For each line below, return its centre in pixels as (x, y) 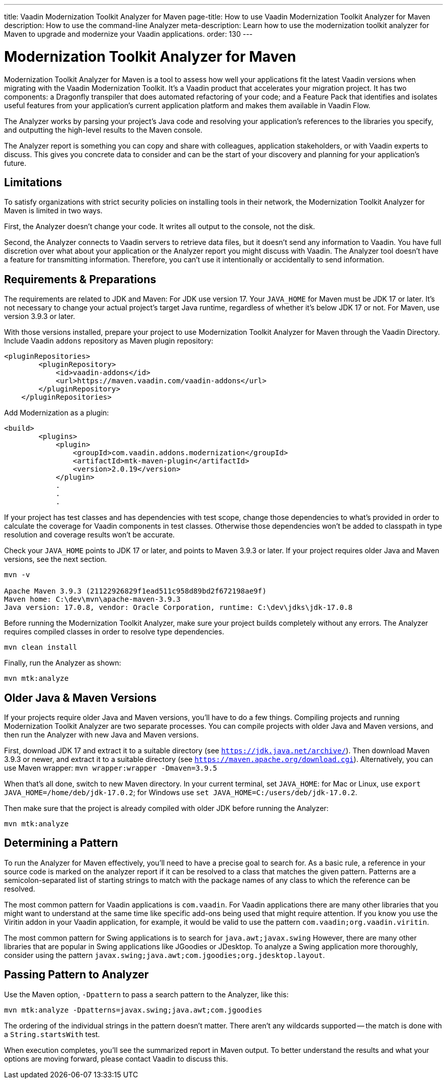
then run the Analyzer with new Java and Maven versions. (102, 735)
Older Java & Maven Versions (80, 698)
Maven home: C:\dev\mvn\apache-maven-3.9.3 (92, 599)
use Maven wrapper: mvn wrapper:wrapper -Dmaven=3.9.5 (111, 768)
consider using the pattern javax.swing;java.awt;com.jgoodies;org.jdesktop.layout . (165, 955)
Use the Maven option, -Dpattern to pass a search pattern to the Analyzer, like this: (146, 994)
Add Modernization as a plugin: (57, 413)
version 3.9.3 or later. (40, 316)
